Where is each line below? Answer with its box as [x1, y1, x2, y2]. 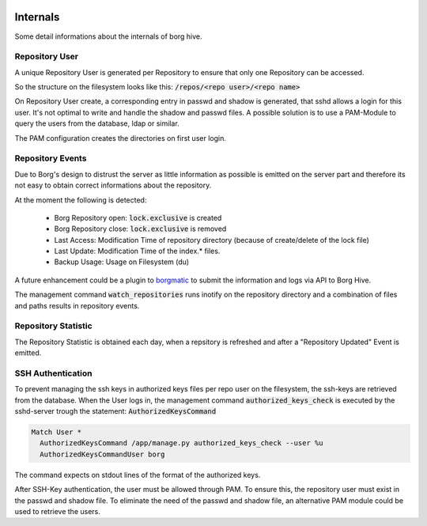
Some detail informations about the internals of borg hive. [14, 32, 202, 41]
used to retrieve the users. [14, 507, 100, 517]
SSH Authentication [14, 368, 93, 379]
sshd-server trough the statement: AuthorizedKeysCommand [14, 407, 217, 416]
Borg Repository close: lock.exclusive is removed [54, 224, 227, 233]
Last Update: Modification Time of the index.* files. [54, 246, 221, 256]
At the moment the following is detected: [14, 195, 147, 205]
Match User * [31, 428, 82, 437]
